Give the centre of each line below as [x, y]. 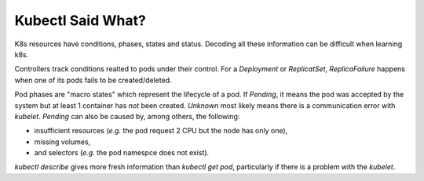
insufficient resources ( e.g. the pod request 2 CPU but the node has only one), [161, 131]
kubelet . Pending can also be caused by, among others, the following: [127, 116]
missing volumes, [62, 142]
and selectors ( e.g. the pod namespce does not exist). [122, 153]
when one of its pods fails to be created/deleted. [93, 80]
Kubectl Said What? [80, 20]
